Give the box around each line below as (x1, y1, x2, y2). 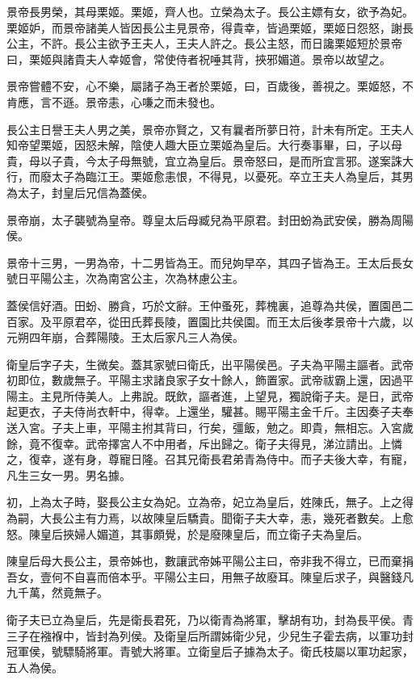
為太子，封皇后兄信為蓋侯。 (6, 183, 153, 200)
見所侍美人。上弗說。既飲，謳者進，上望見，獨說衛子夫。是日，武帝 (51, 387, 414, 404)
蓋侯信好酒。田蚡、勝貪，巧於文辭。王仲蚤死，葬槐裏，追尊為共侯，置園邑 (6, 296, 402, 313)
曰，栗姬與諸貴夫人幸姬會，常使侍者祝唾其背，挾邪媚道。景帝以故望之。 (6, 50, 391, 67)
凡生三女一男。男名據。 (6, 466, 131, 483)
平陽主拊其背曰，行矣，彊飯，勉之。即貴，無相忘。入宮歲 (107, 419, 414, 436)
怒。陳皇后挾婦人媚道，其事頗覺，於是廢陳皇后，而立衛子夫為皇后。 (6, 525, 368, 542)
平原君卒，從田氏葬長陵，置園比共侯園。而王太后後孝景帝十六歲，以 (51, 313, 414, 330)
